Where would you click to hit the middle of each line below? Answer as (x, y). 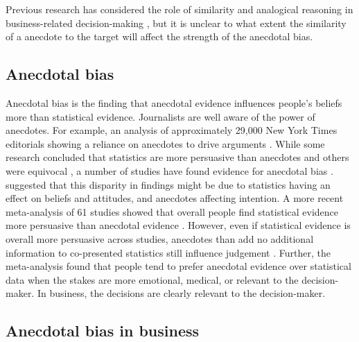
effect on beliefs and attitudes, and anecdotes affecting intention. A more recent (175, 198)
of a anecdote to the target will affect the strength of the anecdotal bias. (159, 36)
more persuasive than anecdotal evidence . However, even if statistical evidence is (178, 225)
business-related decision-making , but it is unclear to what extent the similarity (176, 23)
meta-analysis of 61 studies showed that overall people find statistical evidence (172, 211)
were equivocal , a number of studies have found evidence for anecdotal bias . (169, 170)
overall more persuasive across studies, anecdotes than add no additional (160, 238)
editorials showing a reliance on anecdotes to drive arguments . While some (165, 143)
